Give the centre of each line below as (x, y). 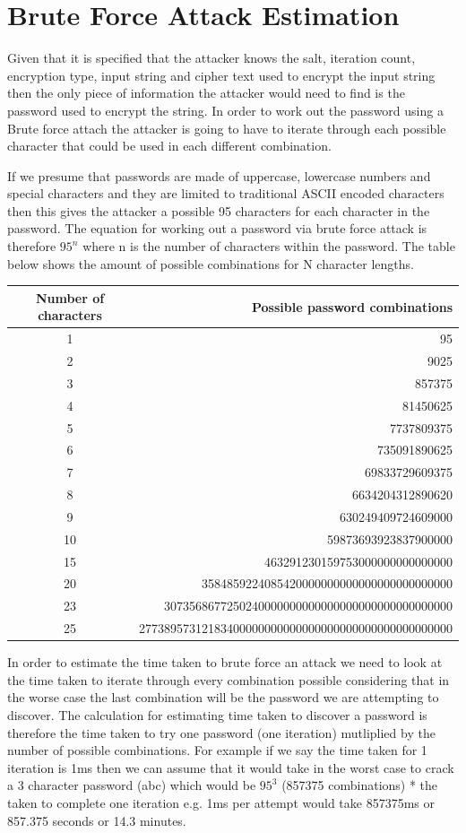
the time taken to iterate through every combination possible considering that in (229, 679)
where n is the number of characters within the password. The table (269, 246)
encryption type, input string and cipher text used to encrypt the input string (221, 75)
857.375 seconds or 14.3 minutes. (97, 820)
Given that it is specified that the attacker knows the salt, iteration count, (211, 58)
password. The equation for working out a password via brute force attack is (217, 228)
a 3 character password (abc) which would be (132, 785)
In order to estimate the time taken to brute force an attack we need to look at (225, 662)
